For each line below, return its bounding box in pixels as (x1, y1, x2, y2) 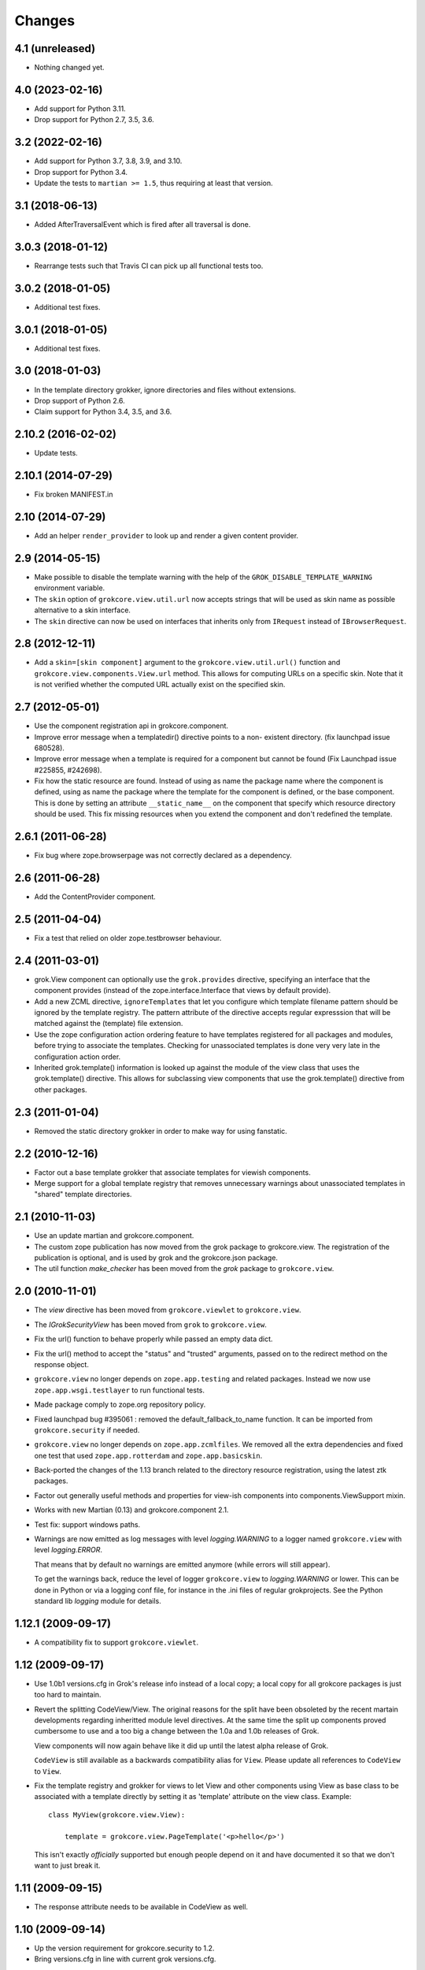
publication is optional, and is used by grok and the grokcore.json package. (34, 1253, 279, 1262)
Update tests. (34, 448, 78, 458)
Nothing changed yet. (34, 63, 105, 72)
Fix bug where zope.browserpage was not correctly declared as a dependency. (34, 851, 293, 860)
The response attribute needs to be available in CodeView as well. (34, 1902, 248, 1912)
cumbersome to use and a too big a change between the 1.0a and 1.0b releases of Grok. (34, 1727, 320, 1736)
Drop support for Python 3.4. (34, 167, 128, 177)
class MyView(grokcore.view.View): (48, 1810, 186, 1819)
